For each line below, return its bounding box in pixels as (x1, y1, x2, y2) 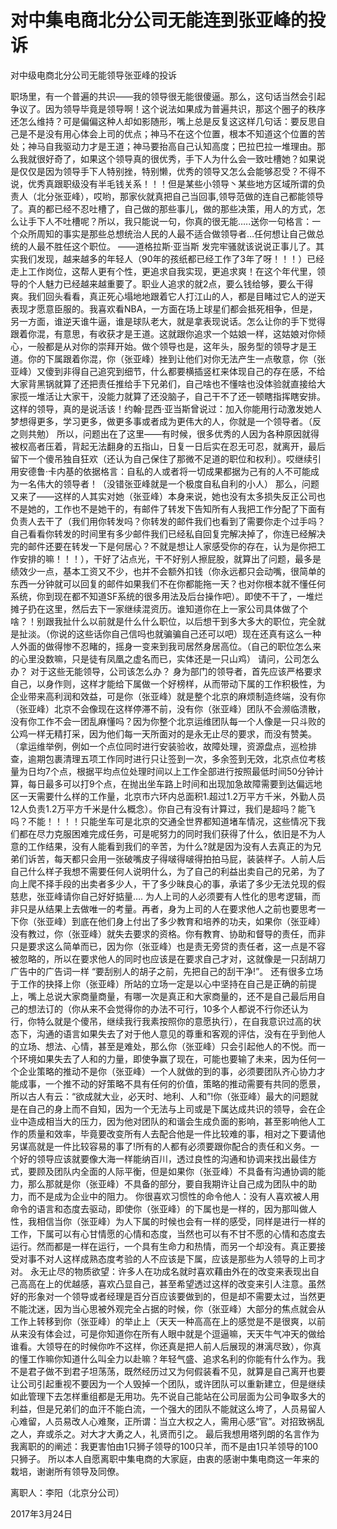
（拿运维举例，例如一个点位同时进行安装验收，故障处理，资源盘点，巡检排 (10, 740, 317, 752)
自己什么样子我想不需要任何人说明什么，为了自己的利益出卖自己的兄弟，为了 (10, 865, 326, 877)
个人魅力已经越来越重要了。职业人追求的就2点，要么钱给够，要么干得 (27, 277, 314, 290)
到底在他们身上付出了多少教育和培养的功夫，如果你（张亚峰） (71, 915, 326, 927)
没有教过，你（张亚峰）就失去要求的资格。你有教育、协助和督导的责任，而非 (10, 927, 326, 940)
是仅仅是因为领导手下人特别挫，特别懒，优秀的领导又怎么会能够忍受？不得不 (10, 165, 326, 177)
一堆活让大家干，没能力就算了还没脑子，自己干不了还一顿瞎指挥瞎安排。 (27, 390, 326, 402)
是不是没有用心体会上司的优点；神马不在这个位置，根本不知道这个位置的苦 (18, 127, 326, 140)
